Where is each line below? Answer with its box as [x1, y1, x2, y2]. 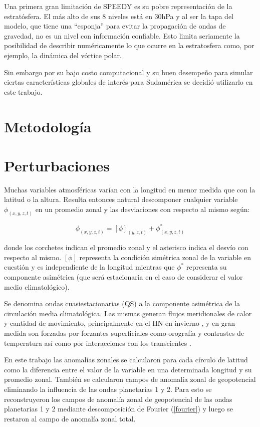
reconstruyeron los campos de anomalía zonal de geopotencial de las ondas [4, 393, 232, 404]
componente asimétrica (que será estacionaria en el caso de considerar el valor [4, 272, 243, 282]
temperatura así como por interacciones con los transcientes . [4, 337, 191, 348]
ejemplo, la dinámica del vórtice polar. [4, 50, 122, 60]
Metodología [4, 116, 92, 136]
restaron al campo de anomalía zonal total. [4, 413, 136, 423]
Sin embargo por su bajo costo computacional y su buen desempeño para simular [4, 67, 253, 77]
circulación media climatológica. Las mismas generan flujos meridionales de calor [4, 308, 252, 318]
